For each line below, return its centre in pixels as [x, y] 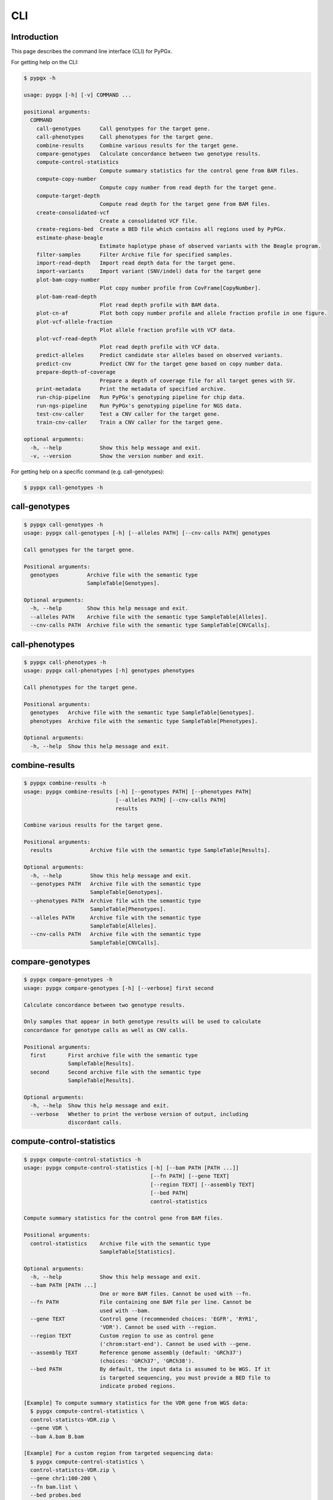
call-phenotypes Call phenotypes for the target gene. [125, 137]
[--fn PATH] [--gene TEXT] [190, 1176]
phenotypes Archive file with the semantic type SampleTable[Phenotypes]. [144, 721]
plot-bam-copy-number [68, 280]
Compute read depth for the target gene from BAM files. [185, 204]
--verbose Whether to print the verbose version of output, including [139, 1114]
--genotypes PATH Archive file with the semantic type [115, 884]
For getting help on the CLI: [45, 62]
